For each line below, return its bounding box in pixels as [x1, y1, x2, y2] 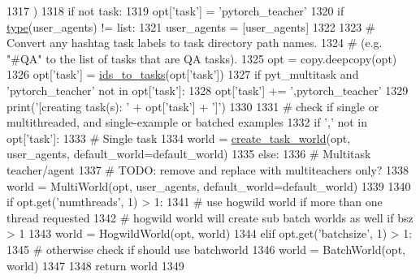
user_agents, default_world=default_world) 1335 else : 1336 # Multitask [6, 145, 371, 162]
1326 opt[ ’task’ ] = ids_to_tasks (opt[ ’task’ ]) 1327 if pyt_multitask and [6, 66, 359, 83]
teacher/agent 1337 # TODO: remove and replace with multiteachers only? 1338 [6, 161, 409, 178]
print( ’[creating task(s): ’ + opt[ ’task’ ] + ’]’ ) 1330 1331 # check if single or [6, 97, 379, 114]
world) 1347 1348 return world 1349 [6, 256, 184, 274]
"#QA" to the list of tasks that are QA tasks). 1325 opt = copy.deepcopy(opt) [6, 50, 397, 67]
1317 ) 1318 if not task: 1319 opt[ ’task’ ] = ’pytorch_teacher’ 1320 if [6, 2, 344, 19]
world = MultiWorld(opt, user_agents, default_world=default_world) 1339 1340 [6, 177, 411, 194]
